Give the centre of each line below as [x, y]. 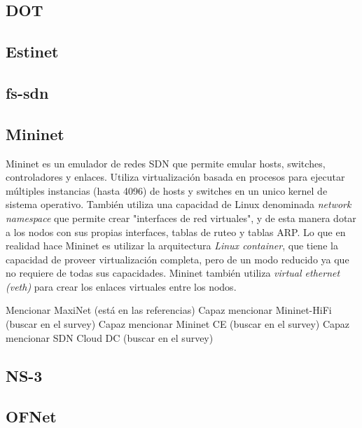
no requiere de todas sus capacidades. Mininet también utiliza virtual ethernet [173, 273]
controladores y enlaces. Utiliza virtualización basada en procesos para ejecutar [175, 177]
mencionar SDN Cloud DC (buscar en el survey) [110, 337]
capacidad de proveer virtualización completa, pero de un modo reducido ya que [177, 259]
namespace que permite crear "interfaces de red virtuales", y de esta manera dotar [181, 218]
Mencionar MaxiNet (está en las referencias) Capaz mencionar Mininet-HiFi [169, 310]
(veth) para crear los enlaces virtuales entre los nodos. [121, 286]
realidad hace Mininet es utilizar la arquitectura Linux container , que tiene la [172, 246]
